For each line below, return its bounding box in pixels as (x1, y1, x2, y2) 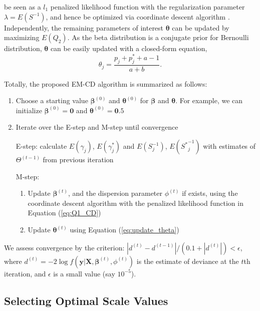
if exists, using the (182, 188, 238, 198)
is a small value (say (53, 268, 115, 278)
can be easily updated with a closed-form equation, (50, 43, 207, 54)
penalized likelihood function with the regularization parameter (50, 2, 245, 12)
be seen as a (4, 2, 41, 12)
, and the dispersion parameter (68, 188, 163, 198)
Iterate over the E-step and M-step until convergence (16, 122, 178, 132)
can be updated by (172, 22, 229, 33)
